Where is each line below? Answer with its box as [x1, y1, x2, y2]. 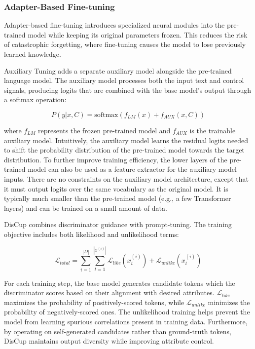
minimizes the [208, 297, 250, 307]
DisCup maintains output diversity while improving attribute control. [4, 336, 214, 346]
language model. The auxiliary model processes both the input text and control [4, 75, 244, 85]
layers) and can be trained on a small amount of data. [4, 202, 167, 213]
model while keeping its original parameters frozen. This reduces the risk [28, 29, 248, 39]
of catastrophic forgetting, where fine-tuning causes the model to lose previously [4, 39, 246, 49]
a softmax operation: [4, 94, 67, 105]
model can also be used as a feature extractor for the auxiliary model [28, 164, 237, 174]
